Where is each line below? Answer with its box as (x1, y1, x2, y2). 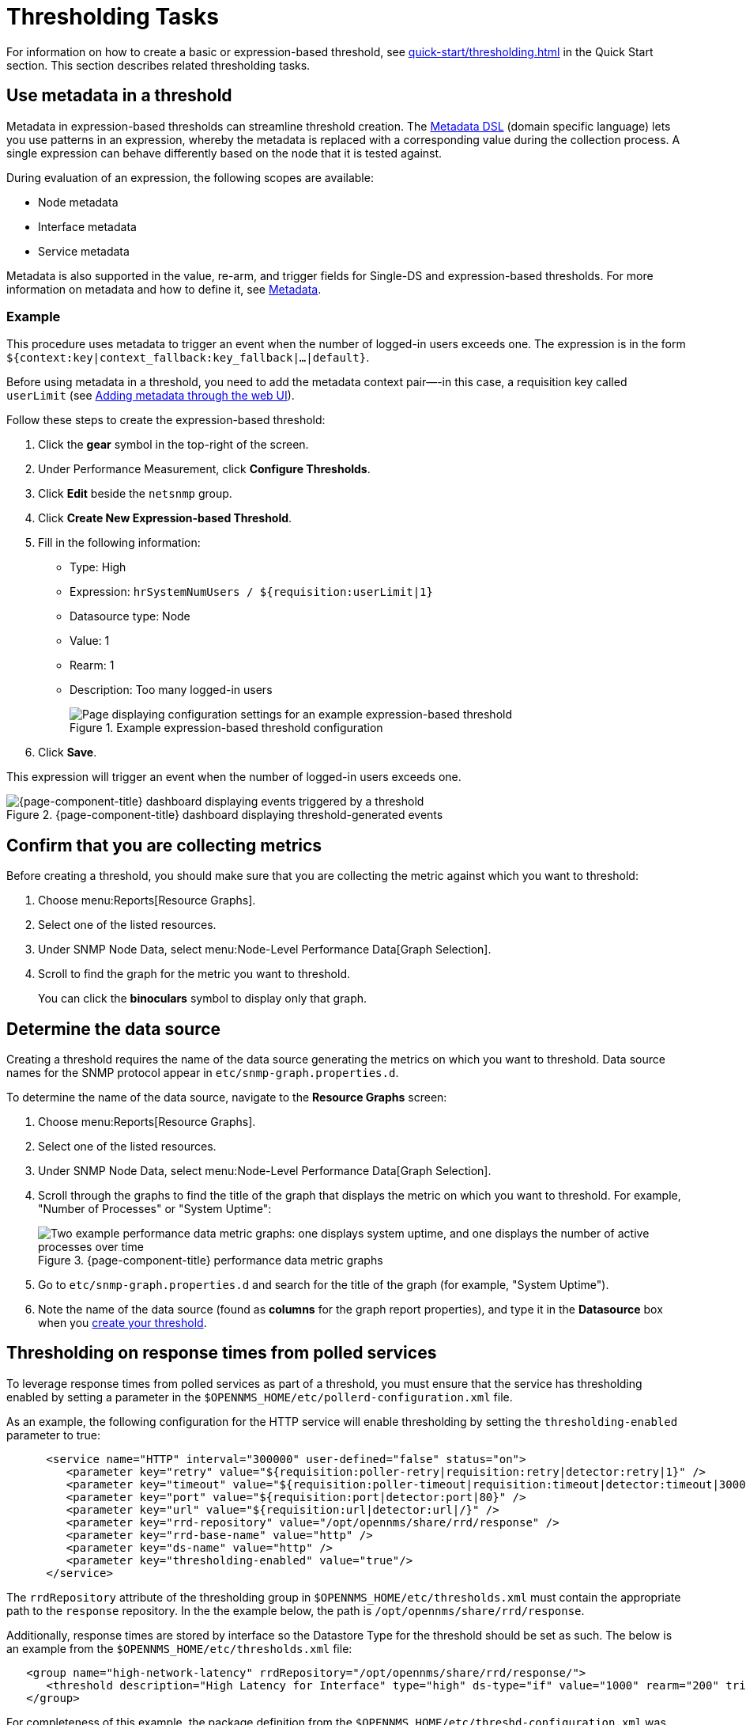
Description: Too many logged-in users (70, 683, 273, 697)
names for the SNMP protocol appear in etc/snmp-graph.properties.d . (6, 1066, 399, 1080)
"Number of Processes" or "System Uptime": (38, 1202, 272, 1216)
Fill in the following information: (38, 536, 201, 550)
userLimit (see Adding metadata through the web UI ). (6, 389, 295, 403)
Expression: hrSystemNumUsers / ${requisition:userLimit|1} (70, 585, 433, 599)
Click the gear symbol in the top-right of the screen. (38, 438, 309, 452)
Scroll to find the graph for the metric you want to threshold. (38, 967, 351, 981)
